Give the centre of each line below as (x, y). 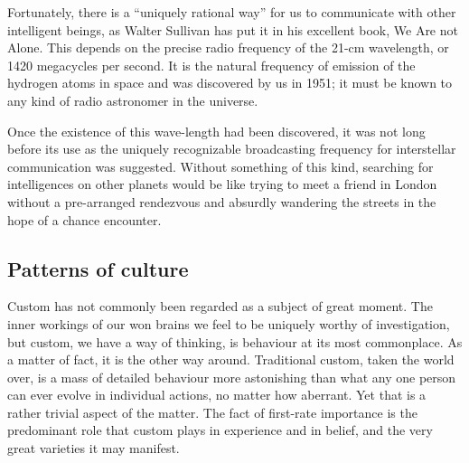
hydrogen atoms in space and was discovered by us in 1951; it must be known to (230, 83)
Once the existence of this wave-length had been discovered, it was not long (216, 131)
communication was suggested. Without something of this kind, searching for (220, 166)
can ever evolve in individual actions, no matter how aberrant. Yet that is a (217, 395)
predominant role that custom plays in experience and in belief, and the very (220, 430)
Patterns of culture (98, 268)
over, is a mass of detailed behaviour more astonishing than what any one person (232, 377)
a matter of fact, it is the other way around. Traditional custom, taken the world (231, 359)
